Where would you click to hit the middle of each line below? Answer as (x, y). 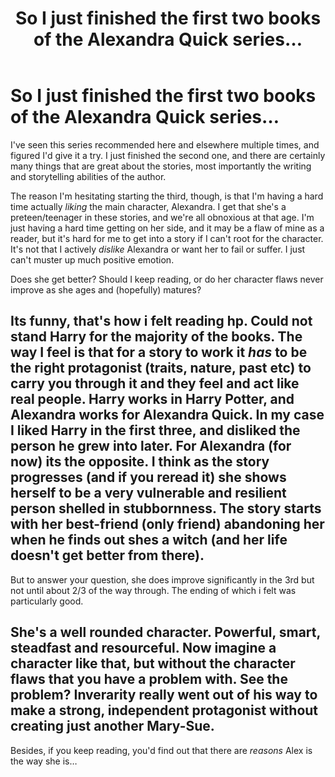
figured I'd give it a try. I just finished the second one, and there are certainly (168, 155)
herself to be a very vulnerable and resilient (148, 493)
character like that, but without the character (153, 663)
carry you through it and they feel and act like (155, 383)
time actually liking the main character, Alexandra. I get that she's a (148, 206)
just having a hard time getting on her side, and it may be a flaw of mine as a (167, 228)
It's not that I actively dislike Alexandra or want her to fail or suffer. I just (158, 249)
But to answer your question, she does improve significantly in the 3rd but (162, 579)
